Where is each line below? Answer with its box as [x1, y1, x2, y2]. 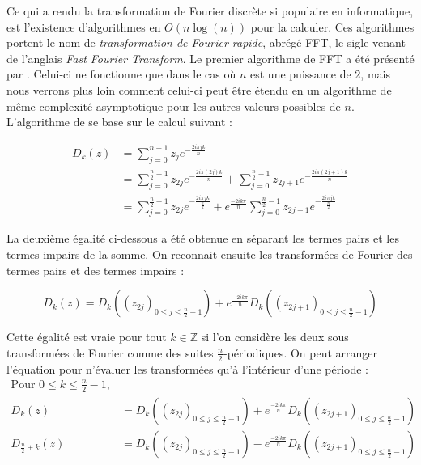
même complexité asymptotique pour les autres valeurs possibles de [6, 97, 341, 114]
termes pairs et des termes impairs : [6, 261, 185, 278]
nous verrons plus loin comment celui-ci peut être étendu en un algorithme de [6, 81, 392, 98]
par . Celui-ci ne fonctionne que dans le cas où [6, 66, 236, 82]
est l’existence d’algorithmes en [6, 18, 161, 35]
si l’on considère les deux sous [201, 328, 349, 345]
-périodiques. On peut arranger [223, 344, 378, 361]
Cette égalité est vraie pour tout [6, 328, 167, 345]
